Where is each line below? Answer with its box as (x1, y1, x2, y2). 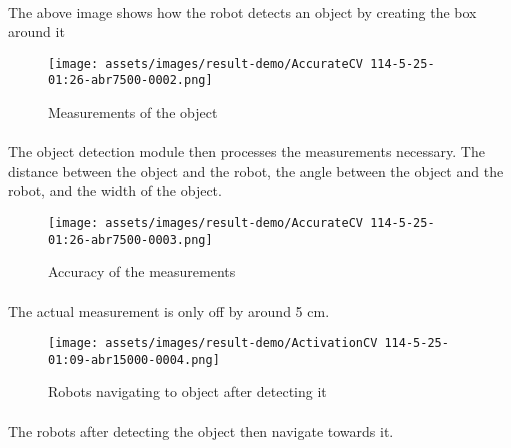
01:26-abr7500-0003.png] (48, 232, 213, 247)
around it (8, 21, 65, 42)
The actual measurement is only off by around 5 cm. (8, 300, 330, 321)
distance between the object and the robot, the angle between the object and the (8, 160, 504, 181)
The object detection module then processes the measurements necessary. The (8, 141, 485, 162)
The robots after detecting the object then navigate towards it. (8, 420, 394, 441)
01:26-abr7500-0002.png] (48, 73, 213, 88)
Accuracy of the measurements (48, 261, 236, 282)
